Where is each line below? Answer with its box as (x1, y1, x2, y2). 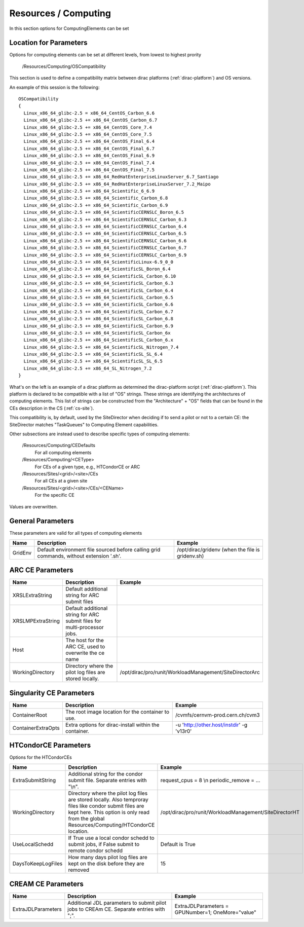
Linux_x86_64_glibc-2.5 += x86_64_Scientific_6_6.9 (23, 188, 155, 194)
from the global (68, 815, 105, 822)
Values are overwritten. (9, 503, 58, 509)
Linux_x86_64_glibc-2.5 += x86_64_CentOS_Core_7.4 (23, 124, 152, 130)
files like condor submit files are (68, 802, 144, 809)
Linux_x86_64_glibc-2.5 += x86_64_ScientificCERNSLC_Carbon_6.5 (23, 231, 187, 237)
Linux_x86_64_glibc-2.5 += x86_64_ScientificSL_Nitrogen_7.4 (23, 344, 179, 350)
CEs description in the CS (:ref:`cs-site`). (9, 405, 94, 411)
